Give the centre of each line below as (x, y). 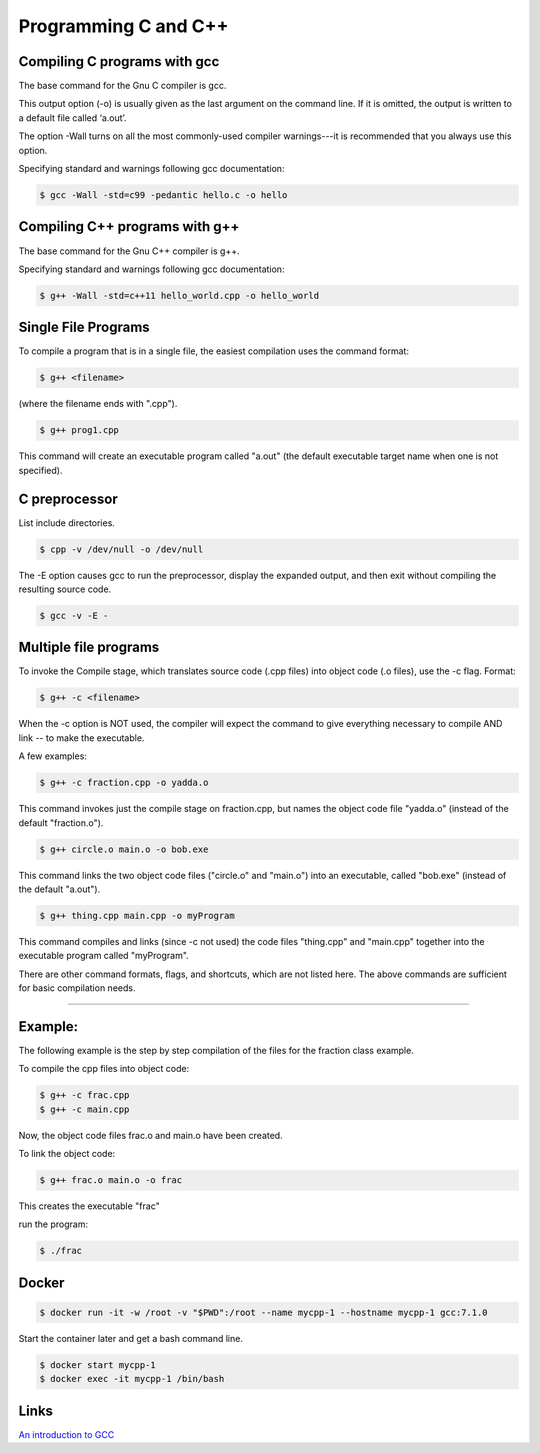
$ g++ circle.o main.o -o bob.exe (124, 849)
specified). (40, 470)
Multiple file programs (89, 647)
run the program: (53, 1224)
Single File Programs (84, 327)
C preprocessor (68, 498)
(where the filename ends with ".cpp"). (98, 404)
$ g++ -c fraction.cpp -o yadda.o (124, 783)
